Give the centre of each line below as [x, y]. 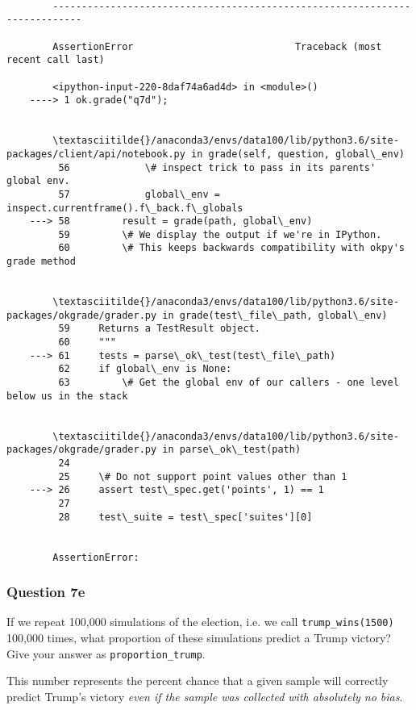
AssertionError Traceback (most [217, 46]
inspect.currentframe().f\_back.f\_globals [125, 208]
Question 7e [46, 592]
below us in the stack [67, 396]
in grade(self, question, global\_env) [298, 154]
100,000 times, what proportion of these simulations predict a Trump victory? [199, 638]
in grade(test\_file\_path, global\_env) [275, 315]
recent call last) [56, 60]
